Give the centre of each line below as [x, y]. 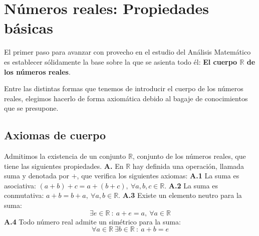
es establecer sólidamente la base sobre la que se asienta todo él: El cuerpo [121, 61]
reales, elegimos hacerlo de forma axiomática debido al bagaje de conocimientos [126, 98]
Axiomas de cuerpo [55, 135]
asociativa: [20, 185]
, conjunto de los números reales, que [189, 156]
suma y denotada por [37, 176]
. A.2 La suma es [191, 185]
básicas [29, 28]
